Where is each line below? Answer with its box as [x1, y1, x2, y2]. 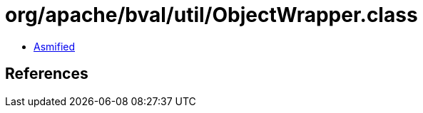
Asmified [34, 40, 76, 53]
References [5, 65, 88, 83]
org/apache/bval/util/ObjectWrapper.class [5, 3, 418, 27]
